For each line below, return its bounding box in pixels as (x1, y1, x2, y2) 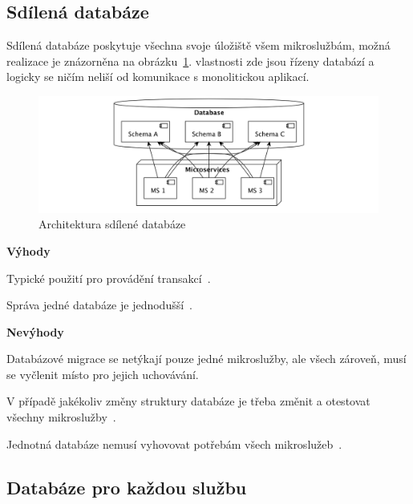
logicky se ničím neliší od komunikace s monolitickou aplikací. (6, 68, 310, 85)
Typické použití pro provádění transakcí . (6, 269, 211, 286)
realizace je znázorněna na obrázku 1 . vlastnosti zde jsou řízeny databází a (6, 52, 375, 69)
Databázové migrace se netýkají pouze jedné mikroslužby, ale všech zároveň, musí (6, 350, 407, 367)
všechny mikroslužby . (6, 409, 116, 425)
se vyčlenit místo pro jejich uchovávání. (6, 365, 199, 382)
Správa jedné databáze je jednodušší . (6, 296, 193, 313)
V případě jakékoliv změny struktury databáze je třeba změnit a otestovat (6, 393, 370, 409)
